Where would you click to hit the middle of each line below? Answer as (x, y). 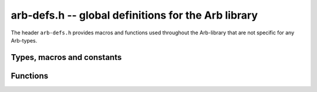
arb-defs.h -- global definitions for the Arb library (134, 15)
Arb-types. (24, 40)
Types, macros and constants (66, 57)
